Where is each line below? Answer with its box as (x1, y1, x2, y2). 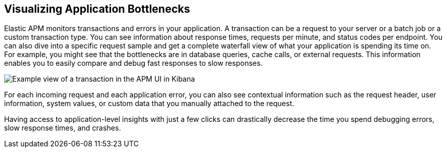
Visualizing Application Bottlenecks (4, 3, 190, 15)
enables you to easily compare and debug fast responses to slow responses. (4, 59, 263, 68)
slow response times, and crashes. (4, 123, 121, 133)
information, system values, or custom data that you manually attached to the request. (4, 99, 295, 108)
